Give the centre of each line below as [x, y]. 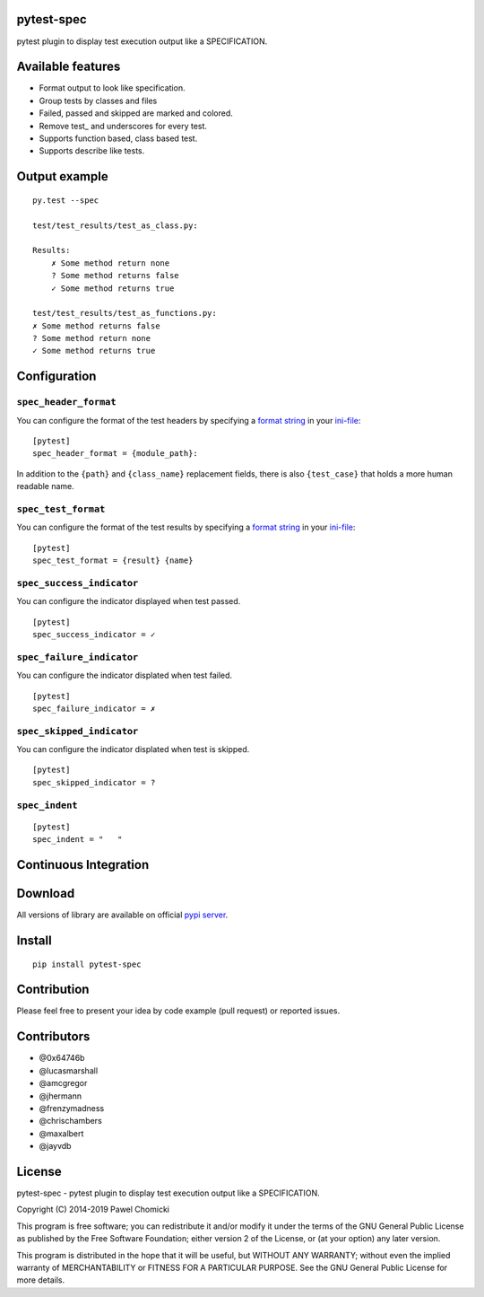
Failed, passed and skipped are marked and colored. [136, 113]
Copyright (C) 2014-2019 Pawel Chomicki [93, 1209]
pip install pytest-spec [87, 964]
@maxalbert [61, 1133]
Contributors [53, 1037]
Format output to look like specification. [112, 88]
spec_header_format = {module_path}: [116, 454]
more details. [41, 1280]
